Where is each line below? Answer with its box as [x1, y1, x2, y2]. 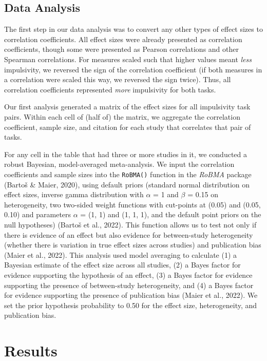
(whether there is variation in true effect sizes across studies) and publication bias [4, 239, 261, 250]
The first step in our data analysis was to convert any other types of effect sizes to [4, 24, 263, 34]
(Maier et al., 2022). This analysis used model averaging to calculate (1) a [4, 249, 237, 260]
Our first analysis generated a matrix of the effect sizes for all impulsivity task [4, 101, 251, 112]
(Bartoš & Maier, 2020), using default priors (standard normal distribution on [4, 179, 250, 189]
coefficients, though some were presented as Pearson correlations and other [4, 44, 239, 54]
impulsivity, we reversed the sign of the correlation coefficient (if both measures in [4, 64, 262, 74]
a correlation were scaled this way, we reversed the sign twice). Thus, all [4, 74, 231, 85]
